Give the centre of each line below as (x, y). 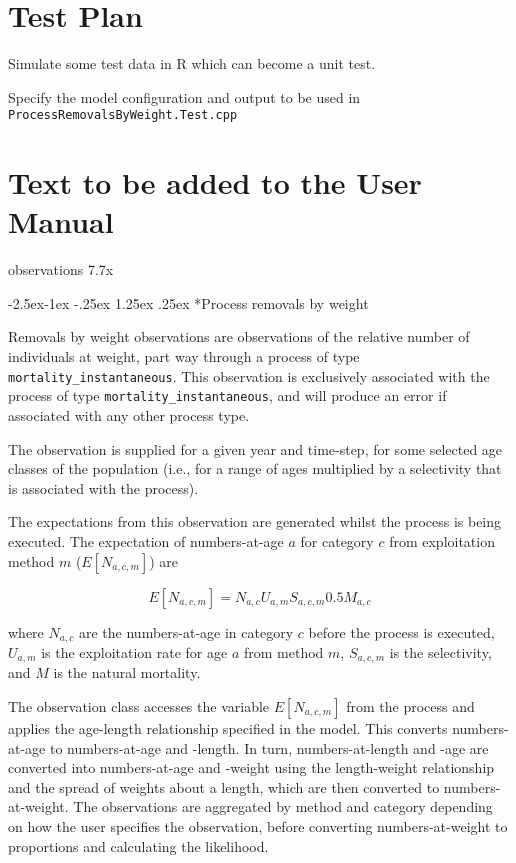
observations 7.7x (61, 269)
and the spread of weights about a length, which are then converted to (224, 786)
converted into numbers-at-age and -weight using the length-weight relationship (251, 767)
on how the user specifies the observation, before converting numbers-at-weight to (258, 826)
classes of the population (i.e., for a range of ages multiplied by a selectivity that (255, 468)
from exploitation (442, 540)
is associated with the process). (103, 487)
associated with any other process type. (129, 414)
